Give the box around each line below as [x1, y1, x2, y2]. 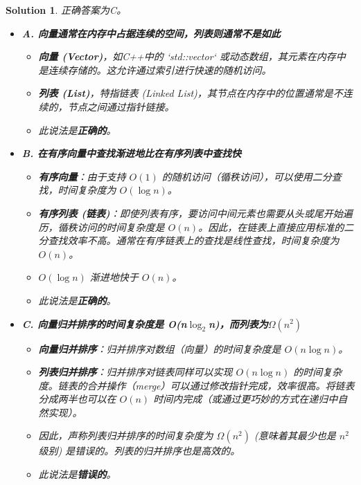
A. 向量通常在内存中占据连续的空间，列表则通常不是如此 [21, 26, 281, 40]
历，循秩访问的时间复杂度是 [38, 219, 165, 234]
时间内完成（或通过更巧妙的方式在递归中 [153, 392, 338, 406]
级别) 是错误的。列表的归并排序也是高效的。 [38, 443, 240, 458]
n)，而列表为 [209, 316, 268, 331]
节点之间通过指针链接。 [67, 99, 175, 113]
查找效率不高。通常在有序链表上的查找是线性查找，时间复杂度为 [48, 233, 340, 248]
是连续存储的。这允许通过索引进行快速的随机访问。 [38, 62, 272, 77]
